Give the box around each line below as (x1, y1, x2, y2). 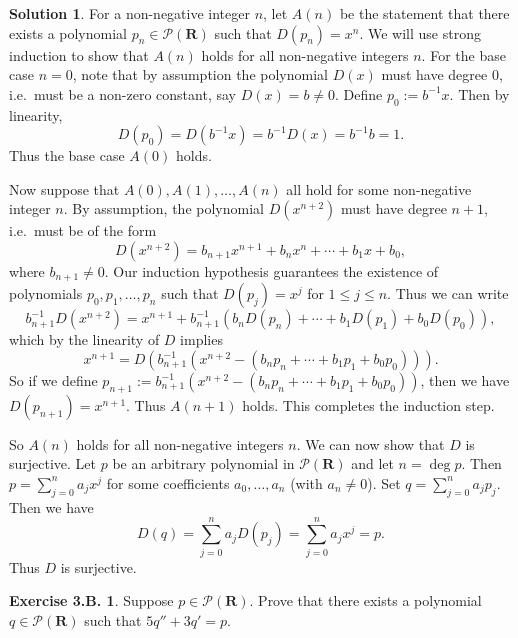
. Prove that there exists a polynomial (249, 590, 482, 611)
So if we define (9, 370, 98, 390)
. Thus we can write (387, 283, 509, 304)
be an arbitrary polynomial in (112, 453, 295, 474)
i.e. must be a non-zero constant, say (9, 83, 236, 104)
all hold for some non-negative (286, 178, 472, 199)
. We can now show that (296, 433, 445, 454)
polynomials (9, 283, 83, 304)
